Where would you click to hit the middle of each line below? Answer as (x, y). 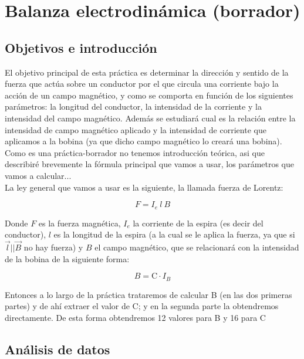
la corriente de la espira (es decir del (198, 223)
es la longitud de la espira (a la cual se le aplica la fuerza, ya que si (174, 234)
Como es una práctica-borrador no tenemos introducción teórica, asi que (135, 152)
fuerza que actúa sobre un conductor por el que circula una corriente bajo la (142, 84)
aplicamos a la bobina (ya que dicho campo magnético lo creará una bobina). (143, 141)
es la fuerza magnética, (80, 223)
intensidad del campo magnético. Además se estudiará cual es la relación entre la (150, 118)
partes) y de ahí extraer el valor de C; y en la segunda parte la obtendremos (142, 306)
